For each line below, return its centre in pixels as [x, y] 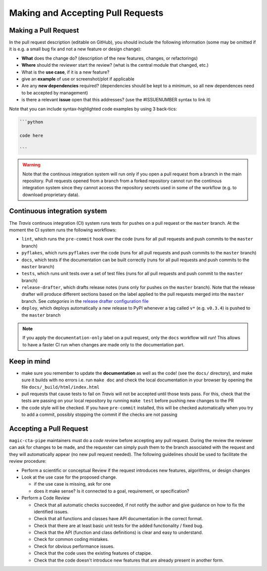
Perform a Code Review [46, 498]
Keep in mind [30, 361]
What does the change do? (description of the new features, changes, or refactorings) [110, 58]
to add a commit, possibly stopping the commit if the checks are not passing [99, 414]
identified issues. [51, 512]
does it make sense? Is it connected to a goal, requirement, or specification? [111, 491]
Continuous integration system [58, 211]
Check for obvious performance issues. [74, 546]
